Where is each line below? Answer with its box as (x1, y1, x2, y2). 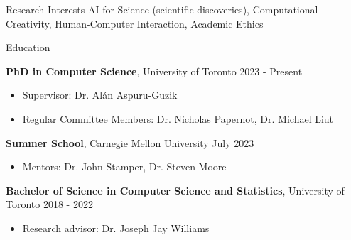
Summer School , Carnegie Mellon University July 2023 (6, 135, 254, 150)
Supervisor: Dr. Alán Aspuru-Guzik (22, 87, 178, 102)
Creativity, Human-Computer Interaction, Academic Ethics (6, 16, 264, 31)
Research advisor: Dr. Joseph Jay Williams (22, 220, 210, 235)
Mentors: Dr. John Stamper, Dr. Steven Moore (22, 159, 227, 174)
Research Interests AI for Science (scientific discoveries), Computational (6, 2, 318, 16)
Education (6, 40, 50, 55)
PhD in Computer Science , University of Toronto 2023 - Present (6, 63, 303, 78)
